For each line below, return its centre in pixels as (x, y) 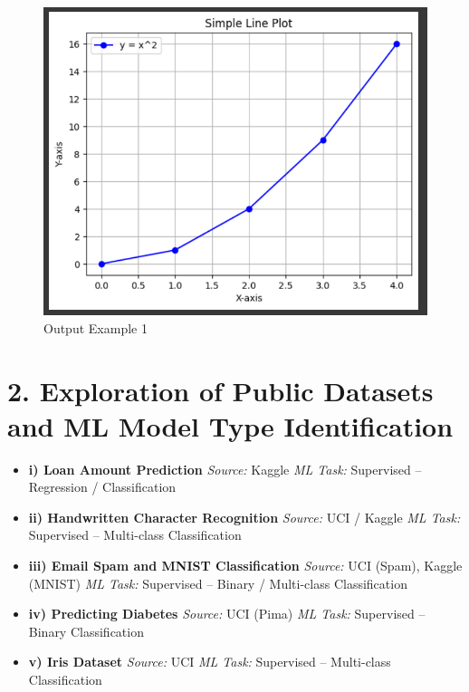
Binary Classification (86, 631)
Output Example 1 (96, 327)
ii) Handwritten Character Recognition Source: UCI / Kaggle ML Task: (244, 517)
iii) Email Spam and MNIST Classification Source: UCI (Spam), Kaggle (245, 566)
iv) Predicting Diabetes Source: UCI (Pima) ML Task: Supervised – (227, 614)
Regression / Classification (102, 487)
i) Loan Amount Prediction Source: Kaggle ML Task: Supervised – (225, 469)
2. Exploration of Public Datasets (220, 390)
